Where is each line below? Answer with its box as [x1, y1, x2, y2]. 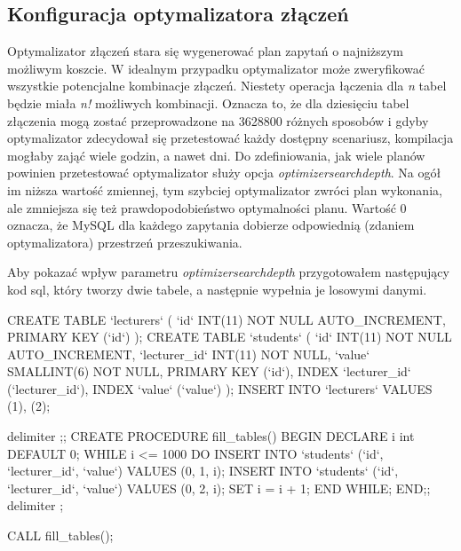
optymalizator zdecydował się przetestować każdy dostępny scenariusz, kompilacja [7, 129, 454, 147]
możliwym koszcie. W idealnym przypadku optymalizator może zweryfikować [7, 59, 425, 77]
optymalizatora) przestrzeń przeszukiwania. [7, 232, 242, 251]
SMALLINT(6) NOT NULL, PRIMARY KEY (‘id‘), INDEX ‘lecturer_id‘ [7, 362, 411, 381]
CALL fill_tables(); [7, 526, 114, 545]
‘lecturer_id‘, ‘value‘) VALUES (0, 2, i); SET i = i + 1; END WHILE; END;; [7, 478, 431, 497]
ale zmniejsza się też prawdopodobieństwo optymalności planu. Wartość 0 [7, 198, 407, 216]
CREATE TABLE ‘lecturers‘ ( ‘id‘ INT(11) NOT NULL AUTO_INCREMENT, [7, 310, 446, 328]
